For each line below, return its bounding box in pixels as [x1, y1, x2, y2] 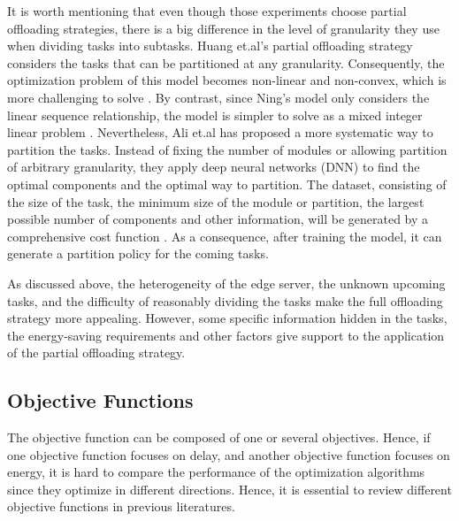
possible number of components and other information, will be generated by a [7, 210, 429, 228]
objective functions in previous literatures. [7, 497, 235, 516]
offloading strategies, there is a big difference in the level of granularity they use [7, 19, 440, 37]
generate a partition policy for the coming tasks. [7, 244, 269, 263]
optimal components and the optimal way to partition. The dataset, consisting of [7, 174, 447, 193]
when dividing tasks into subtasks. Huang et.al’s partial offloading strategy [7, 36, 413, 55]
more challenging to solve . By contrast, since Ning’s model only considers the [7, 88, 430, 106]
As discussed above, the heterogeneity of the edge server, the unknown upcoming [7, 273, 446, 292]
